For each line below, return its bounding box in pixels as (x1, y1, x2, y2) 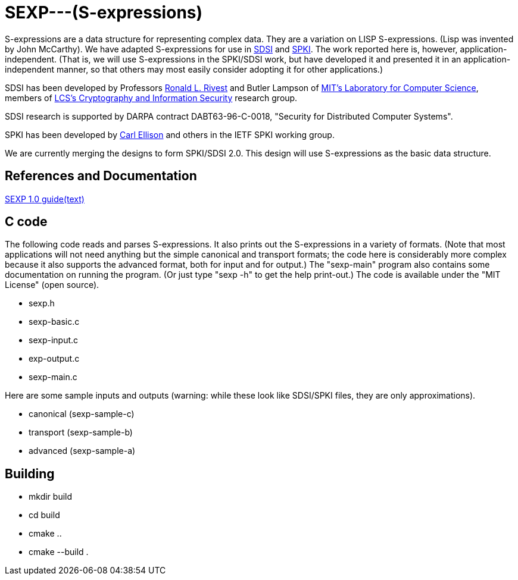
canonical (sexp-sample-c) (29, 409, 135, 419)
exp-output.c (29, 353, 80, 364)
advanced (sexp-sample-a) (29, 446, 136, 456)
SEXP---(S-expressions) (5, 2, 203, 23)
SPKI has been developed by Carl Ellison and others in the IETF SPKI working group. (5, 129, 335, 140)
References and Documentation (5, 168, 197, 184)
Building (5, 466, 55, 481)
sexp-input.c (29, 335, 79, 346)
